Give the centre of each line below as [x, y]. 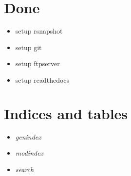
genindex [28, 136]
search [25, 169]
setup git [28, 47]
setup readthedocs [42, 79]
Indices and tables [66, 113]
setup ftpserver [37, 63]
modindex [29, 153]
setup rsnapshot [39, 31]
